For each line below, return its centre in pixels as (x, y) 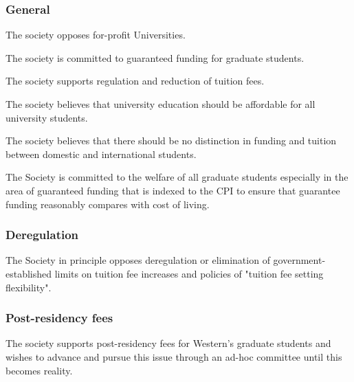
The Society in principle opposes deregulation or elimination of (138, 260)
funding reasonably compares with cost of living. (108, 204)
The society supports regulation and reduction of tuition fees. (135, 81)
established (29, 273)
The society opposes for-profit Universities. (96, 35)
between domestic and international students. (101, 154)
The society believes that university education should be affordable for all (161, 104)
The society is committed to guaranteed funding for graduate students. (155, 57)
